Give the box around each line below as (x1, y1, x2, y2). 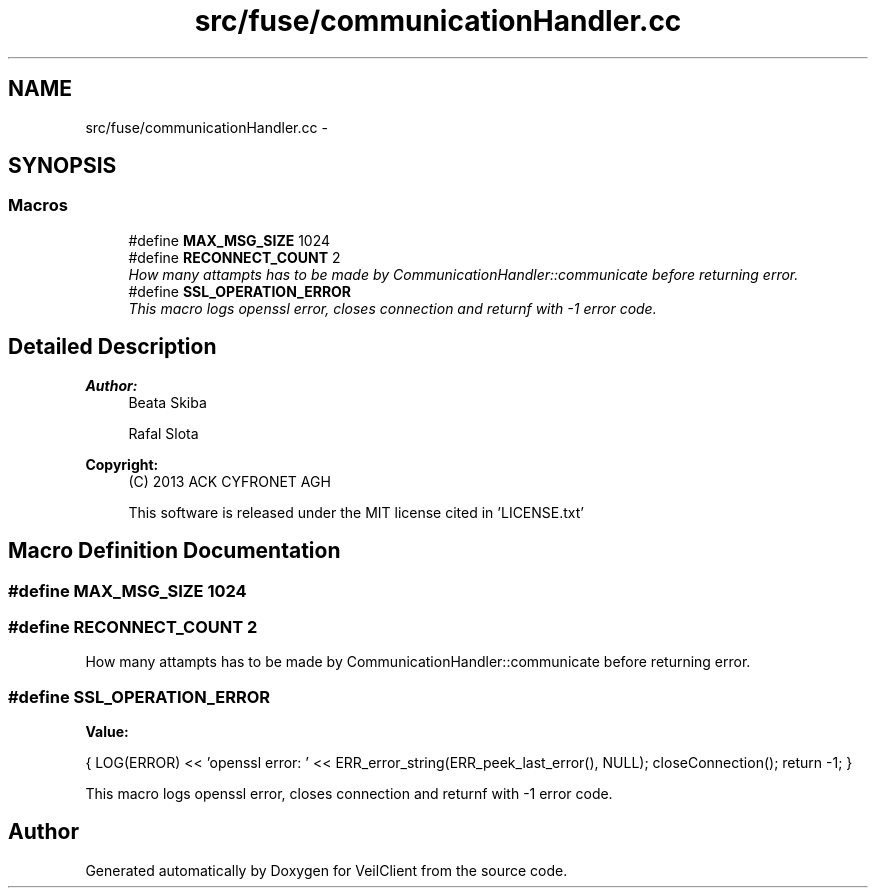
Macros (8, 195, 68, 216)
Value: (85, 723, 129, 740)
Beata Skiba (128, 393, 207, 411)
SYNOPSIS (8, 153, 117, 179)
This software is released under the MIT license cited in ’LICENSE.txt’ (128, 503, 584, 521)
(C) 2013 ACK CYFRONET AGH (128, 472, 331, 490)
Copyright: (85, 455, 159, 473)
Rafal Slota (128, 424, 199, 442)
